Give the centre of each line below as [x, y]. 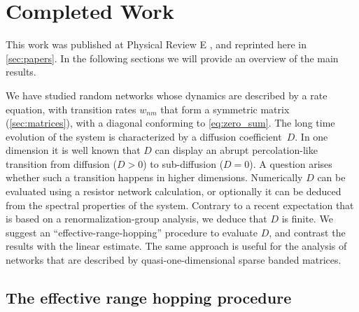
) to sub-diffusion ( [183, 163]
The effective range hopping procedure [149, 298]
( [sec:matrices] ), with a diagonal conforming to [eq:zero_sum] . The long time [170, 123]
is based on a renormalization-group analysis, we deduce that [136, 219]
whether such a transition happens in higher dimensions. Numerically [154, 177]
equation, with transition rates [71, 109]
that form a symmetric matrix [225, 109]
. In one [311, 136]
